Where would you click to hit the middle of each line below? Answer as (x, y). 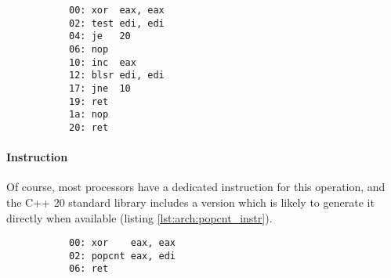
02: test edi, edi (117, 23)
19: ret (89, 101)
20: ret (89, 127)
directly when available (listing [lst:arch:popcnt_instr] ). (139, 217)
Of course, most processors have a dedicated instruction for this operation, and (196, 187)
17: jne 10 (100, 88)
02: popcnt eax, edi (123, 256)
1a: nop (89, 115)
